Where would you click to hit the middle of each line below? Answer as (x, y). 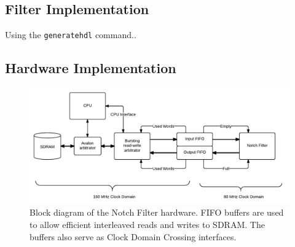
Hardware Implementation (91, 68)
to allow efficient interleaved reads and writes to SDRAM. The (147, 225)
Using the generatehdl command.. (71, 35)
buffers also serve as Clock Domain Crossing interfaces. (133, 236)
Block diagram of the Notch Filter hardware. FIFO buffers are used (157, 212)
